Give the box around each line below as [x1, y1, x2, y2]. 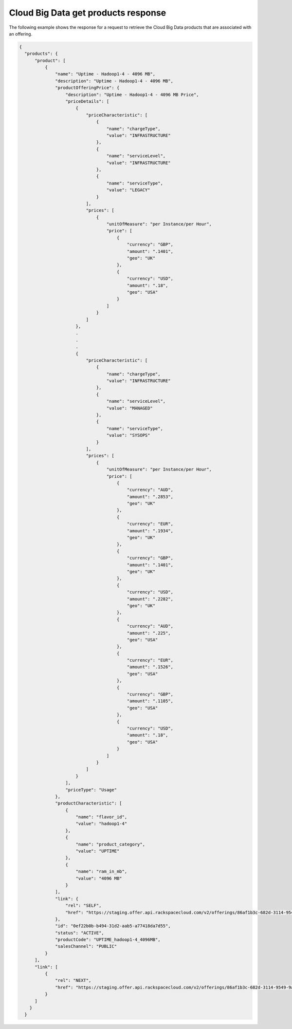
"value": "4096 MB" [75, 876, 122, 881]
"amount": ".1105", [127, 698, 174, 704]
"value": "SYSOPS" [106, 432, 150, 438]
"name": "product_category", [75, 842, 146, 847]
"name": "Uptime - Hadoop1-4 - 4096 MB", [55, 71, 156, 77]
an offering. [9, 31, 33, 37]
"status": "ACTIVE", [55, 930, 104, 935]
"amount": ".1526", [127, 664, 174, 670]
